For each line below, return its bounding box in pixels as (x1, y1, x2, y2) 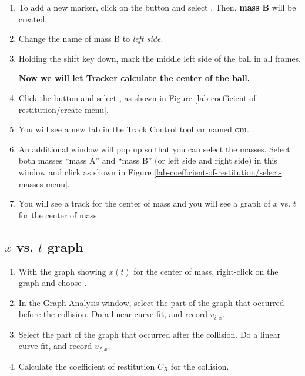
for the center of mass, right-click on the (133, 265, 279, 277)
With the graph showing (18, 265, 106, 277)
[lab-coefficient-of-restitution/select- (154, 165, 282, 178)
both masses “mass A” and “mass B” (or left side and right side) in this (18, 154, 277, 167)
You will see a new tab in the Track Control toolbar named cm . (18, 123, 249, 135)
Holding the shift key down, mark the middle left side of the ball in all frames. (18, 52, 301, 64)
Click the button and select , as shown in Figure (18, 91, 193, 104)
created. (18, 12, 48, 25)
